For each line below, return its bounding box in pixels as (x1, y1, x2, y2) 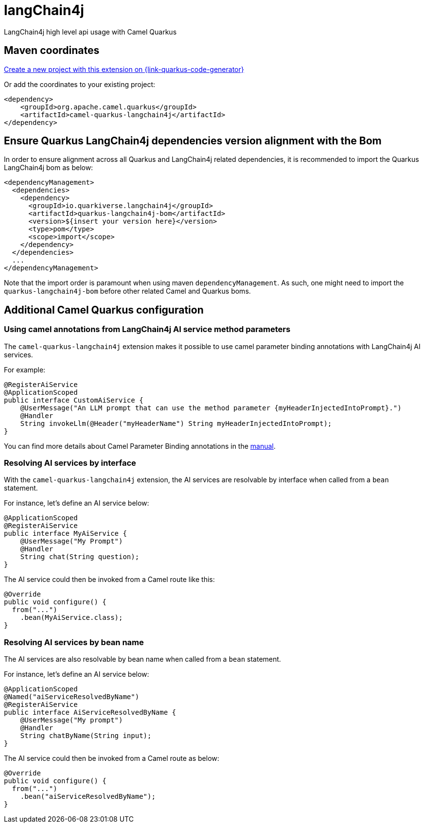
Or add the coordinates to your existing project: (4, 80, 156, 88)
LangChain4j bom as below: (4, 163, 93, 172)
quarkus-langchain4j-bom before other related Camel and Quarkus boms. (4, 287, 251, 296)
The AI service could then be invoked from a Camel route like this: (4, 575, 215, 584)
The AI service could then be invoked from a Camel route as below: (4, 754, 219, 763)
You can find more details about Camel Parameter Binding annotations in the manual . (4, 441, 276, 450)
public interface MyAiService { (4, 529, 127, 538)
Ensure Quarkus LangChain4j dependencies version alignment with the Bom (4, 135, 382, 147)
